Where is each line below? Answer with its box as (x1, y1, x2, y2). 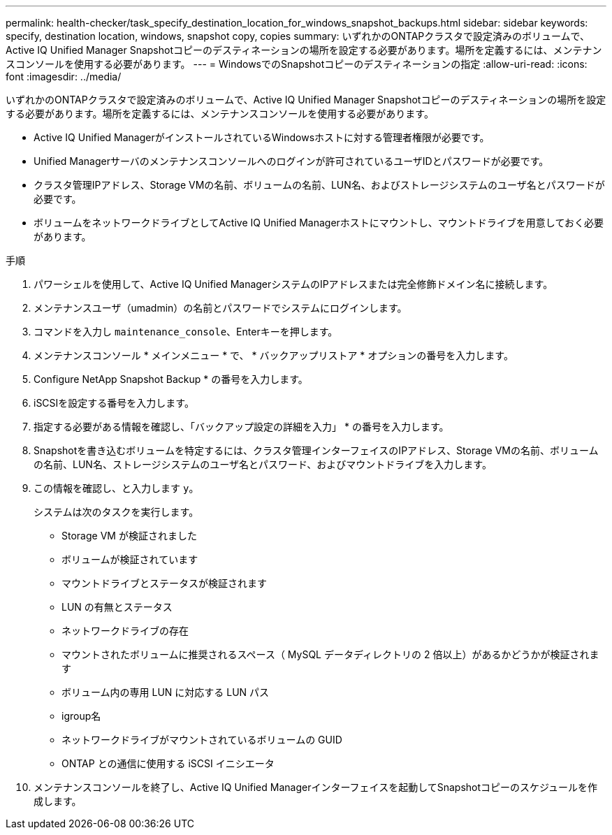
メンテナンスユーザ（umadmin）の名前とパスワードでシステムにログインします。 (34, 302, 407, 314)
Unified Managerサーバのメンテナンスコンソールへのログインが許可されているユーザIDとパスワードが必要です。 (34, 155, 549, 167)
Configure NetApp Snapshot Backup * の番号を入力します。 (34, 373, 308, 385)
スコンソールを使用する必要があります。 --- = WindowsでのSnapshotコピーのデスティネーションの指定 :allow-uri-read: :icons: (6, 58, 588, 70)
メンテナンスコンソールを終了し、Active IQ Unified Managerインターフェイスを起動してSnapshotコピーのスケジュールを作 (34, 781, 598, 793)
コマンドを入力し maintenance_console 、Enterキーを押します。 (34, 326, 338, 337)
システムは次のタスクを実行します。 (34, 506, 199, 518)
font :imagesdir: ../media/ (6, 71, 122, 82)
